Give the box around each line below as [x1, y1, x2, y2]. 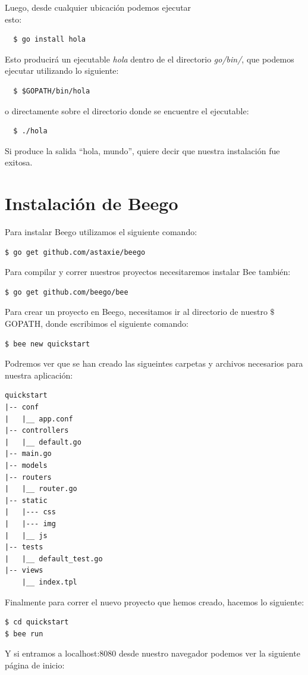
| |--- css [5, 508, 56, 517]
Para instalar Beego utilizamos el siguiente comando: [5, 226, 197, 238]
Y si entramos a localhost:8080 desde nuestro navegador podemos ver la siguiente [5, 647, 300, 660]
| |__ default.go [5, 437, 81, 446]
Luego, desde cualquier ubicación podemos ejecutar [5, 1, 191, 13]
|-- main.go [5, 449, 52, 458]
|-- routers [5, 473, 52, 482]
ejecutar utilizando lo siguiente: [5, 64, 119, 77]
